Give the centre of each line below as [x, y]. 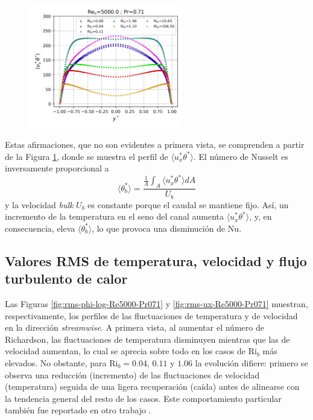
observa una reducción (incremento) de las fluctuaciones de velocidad [132, 374]
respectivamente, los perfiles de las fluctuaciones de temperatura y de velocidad [151, 315]
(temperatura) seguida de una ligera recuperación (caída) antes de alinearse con [152, 387]
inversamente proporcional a [57, 168]
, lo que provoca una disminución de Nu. [167, 228]
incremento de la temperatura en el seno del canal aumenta [114, 216]
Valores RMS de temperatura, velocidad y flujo [156, 260]
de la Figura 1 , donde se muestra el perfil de [87, 156]
